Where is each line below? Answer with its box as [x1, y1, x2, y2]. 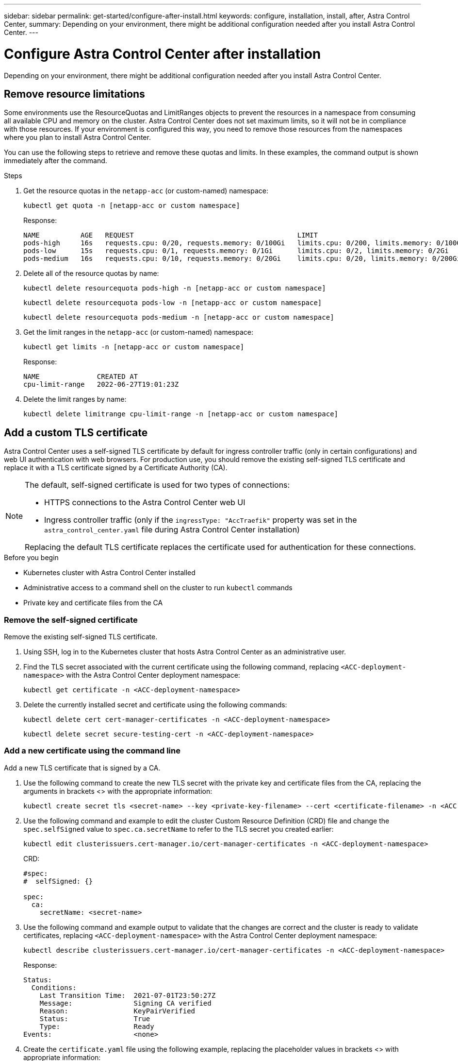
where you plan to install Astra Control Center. [4, 133, 151, 142]
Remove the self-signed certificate [4, 615, 138, 625]
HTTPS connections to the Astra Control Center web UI [44, 497, 245, 508]
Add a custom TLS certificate [4, 426, 148, 439]
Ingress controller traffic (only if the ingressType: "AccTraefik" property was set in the [44, 515, 357, 525]
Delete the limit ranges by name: [23, 395, 127, 404]
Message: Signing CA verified [39, 999, 212, 1007]
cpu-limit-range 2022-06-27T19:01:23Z [23, 380, 179, 389]
